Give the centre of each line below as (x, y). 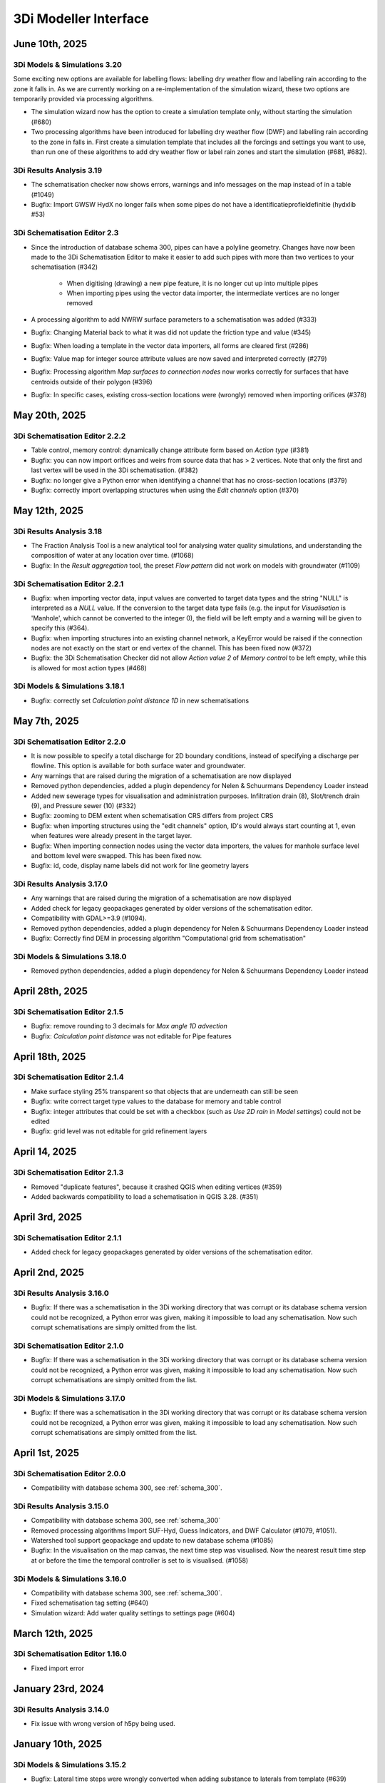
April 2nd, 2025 (49, 1272)
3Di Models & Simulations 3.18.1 (69, 686)
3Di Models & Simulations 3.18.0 (70, 956)
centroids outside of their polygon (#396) (92, 382)
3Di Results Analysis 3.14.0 (61, 1710)
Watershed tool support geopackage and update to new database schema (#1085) (152, 1540)
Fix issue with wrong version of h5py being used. (103, 1723)
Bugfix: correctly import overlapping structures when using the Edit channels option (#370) (165, 490)
